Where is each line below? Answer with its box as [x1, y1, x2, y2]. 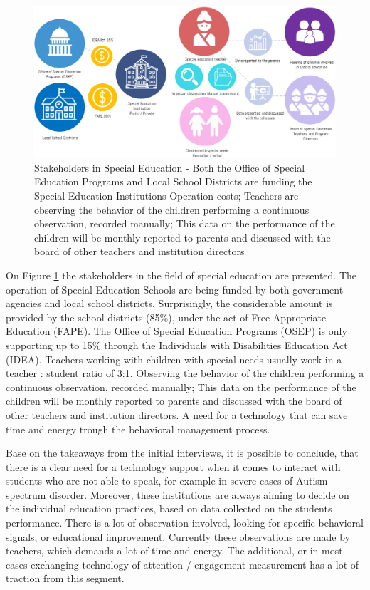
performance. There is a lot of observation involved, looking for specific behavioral [6, 515, 364, 530]
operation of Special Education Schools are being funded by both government [6, 281, 344, 296]
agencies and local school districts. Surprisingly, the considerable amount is [6, 296, 333, 311]
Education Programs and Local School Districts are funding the [34, 174, 312, 189]
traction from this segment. [6, 571, 125, 586]
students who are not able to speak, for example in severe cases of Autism [6, 473, 328, 488]
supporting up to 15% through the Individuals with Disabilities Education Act [6, 337, 348, 352]
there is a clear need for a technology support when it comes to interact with [6, 459, 341, 474]
